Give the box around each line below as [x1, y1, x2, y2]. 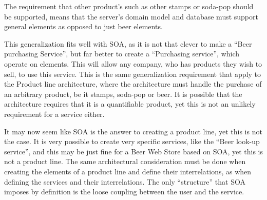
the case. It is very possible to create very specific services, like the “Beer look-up [4, 136, 260, 147]
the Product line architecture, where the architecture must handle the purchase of [4, 78, 262, 89]
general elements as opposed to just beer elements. [4, 21, 163, 32]
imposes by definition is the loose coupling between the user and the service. [4, 186, 244, 197]
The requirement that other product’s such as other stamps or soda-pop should [4, 1, 254, 11]
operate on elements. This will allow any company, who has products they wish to [4, 58, 262, 69]
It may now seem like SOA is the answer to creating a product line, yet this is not [4, 126, 262, 136]
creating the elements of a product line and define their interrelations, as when [4, 166, 252, 176]
